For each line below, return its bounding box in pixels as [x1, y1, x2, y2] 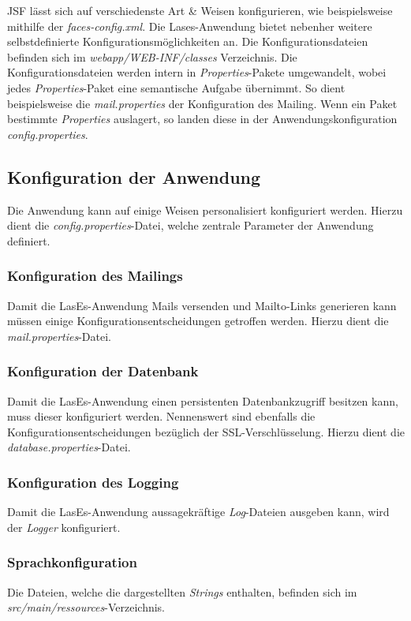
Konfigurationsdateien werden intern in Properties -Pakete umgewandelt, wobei [7, 64, 387, 80]
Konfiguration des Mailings [7, 266, 183, 286]
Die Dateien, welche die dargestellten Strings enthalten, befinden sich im [7, 583, 357, 600]
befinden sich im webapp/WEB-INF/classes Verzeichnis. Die [7, 48, 297, 65]
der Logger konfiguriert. [7, 518, 121, 535]
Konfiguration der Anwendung [7, 164, 261, 189]
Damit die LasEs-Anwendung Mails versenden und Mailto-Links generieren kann [7, 297, 397, 313]
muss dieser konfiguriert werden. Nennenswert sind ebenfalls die [7, 408, 316, 425]
